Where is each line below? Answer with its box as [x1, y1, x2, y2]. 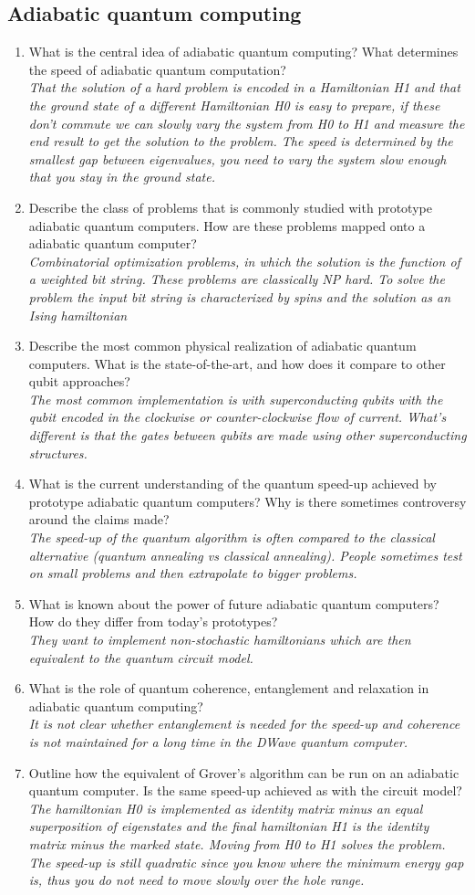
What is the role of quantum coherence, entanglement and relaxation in [28, 679, 429, 698]
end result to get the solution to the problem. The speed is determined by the [28, 132, 453, 151]
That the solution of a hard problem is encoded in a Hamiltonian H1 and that [28, 78, 460, 97]
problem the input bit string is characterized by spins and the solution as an [28, 287, 451, 306]
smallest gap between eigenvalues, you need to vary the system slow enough [28, 149, 447, 168]
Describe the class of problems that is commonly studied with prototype [28, 197, 432, 216]
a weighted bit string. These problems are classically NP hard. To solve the [28, 269, 445, 289]
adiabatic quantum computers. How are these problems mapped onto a [28, 216, 426, 235]
